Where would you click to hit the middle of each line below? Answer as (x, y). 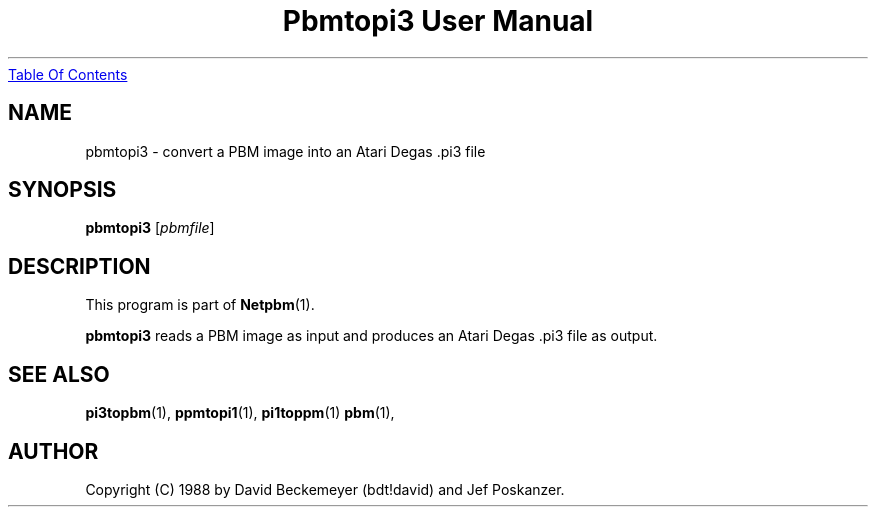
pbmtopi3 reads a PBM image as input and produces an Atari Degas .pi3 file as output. (371, 336)
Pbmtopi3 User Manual (438, 21)
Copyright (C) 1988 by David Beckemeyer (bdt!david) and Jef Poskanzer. (325, 489)
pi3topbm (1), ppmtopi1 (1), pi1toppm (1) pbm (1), (240, 413)
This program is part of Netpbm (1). (200, 305)
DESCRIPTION (79, 266)
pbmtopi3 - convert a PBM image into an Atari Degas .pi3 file (285, 151)
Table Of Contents (68, 74)
